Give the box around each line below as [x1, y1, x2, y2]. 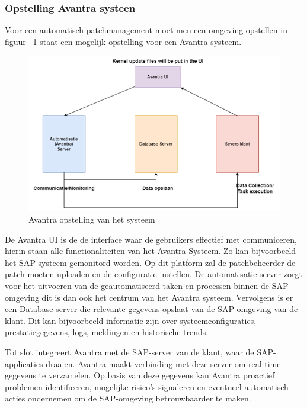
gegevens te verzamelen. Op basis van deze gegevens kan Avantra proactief [5, 369, 275, 381]
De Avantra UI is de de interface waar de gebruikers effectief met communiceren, [5, 233, 297, 245]
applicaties [5, 357, 43, 370]
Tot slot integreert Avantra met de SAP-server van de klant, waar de [5, 345, 254, 358]
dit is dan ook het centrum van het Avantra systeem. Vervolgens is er [41, 291, 293, 303]
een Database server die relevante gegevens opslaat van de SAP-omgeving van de [5, 303, 298, 315]
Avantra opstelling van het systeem [28, 213, 155, 225]
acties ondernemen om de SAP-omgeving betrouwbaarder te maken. [5, 392, 251, 404]
